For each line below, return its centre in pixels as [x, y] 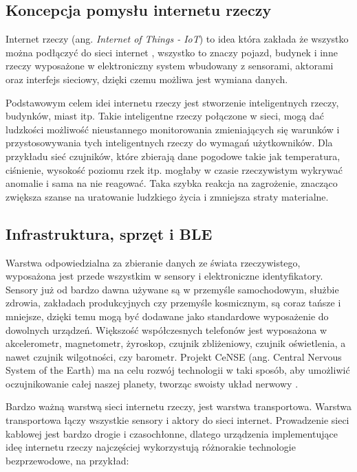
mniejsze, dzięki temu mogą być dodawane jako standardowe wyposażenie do [167, 316]
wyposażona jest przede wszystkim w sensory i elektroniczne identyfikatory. [164, 276]
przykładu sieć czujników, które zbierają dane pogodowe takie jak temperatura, [173, 156]
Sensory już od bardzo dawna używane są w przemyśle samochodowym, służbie [172, 289]
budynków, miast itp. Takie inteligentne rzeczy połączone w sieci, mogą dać [165, 116]
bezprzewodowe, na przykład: [67, 460]
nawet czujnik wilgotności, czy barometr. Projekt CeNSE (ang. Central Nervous [174, 356]
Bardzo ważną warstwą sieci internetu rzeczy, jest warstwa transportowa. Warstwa [178, 406]
